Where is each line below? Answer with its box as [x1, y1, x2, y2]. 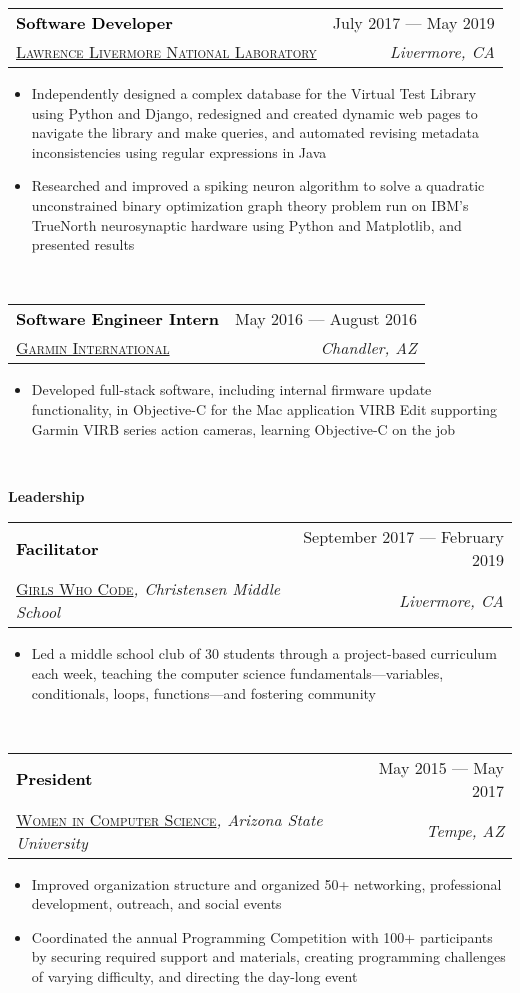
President [16, 767, 93, 791]
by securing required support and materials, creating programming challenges [31, 946, 506, 967]
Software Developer [16, 11, 173, 34]
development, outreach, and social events [31, 893, 282, 914]
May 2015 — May [378, 755, 504, 779]
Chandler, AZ [320, 336, 417, 360]
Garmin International [16, 336, 170, 360]
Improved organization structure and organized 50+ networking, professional [31, 873, 502, 894]
